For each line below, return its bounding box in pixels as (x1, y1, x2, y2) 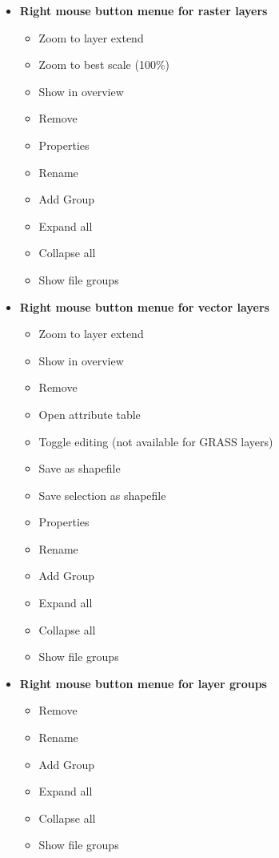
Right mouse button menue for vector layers (19, 298, 269, 315)
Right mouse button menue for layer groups (19, 675, 267, 691)
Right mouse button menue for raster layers (19, 2, 268, 18)
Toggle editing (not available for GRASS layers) (38, 433, 273, 449)
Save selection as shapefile (38, 486, 166, 503)
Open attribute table (38, 405, 141, 422)
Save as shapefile (38, 460, 121, 477)
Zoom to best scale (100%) (38, 56, 170, 73)
